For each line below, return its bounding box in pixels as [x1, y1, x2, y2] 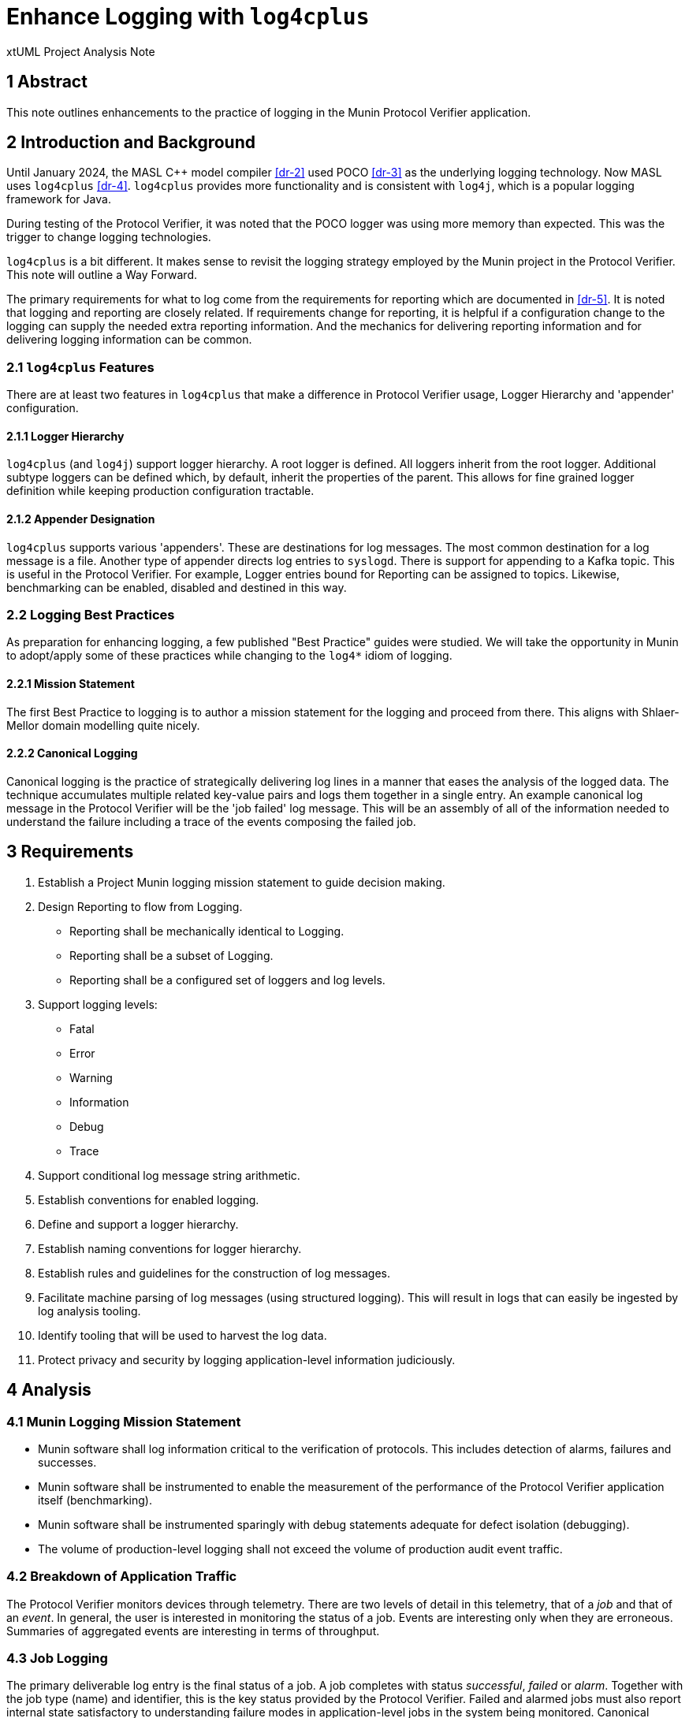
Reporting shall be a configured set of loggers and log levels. [69, 972, 385, 987]
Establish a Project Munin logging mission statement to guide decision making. [38, 875, 445, 889]
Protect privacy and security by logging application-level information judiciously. [38, 1352, 456, 1367]
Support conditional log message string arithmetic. [38, 1168, 300, 1182]
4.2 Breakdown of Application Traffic [6, 1568, 237, 1585]
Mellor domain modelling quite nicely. [6, 718, 200, 732]
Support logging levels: [38, 997, 158, 1011]
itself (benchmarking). [38, 1493, 152, 1507]
